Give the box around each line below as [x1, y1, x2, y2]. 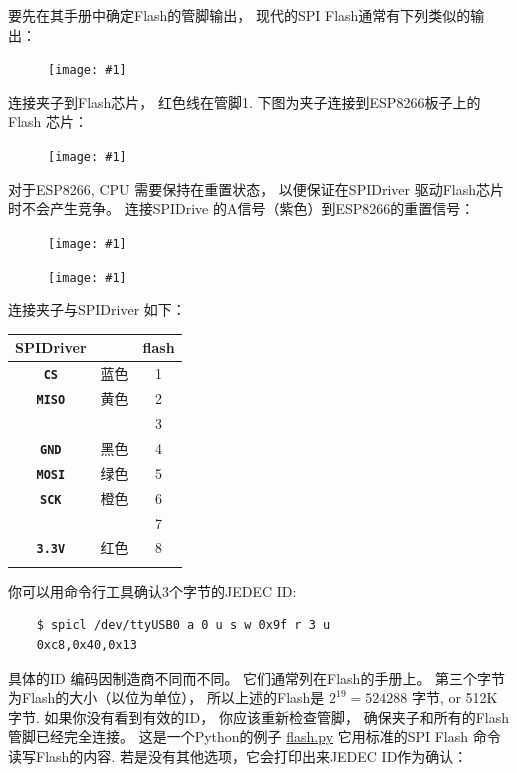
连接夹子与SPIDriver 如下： [8, 299, 186, 320]
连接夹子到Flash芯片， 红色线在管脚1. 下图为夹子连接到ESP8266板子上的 [8, 91, 481, 112]
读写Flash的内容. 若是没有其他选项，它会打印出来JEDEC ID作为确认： [8, 745, 468, 766]
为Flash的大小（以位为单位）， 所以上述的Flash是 [8, 687, 325, 708]
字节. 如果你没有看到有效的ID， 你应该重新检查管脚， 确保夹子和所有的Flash [8, 706, 509, 727]
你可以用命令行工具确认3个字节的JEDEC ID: [8, 580, 297, 601]
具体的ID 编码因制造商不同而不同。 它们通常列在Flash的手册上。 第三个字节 [8, 667, 506, 688]
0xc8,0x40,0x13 [36, 637, 137, 652]
